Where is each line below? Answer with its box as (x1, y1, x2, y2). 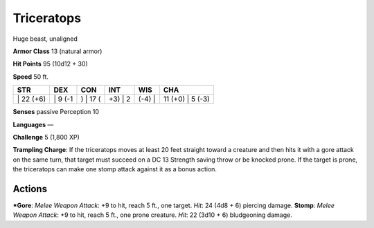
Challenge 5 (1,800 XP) (12, 133, 80, 141)
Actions (12, 183, 48, 195)
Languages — (12, 120, 54, 129)
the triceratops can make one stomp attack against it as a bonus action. (12, 165, 217, 173)
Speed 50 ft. (12, 73, 48, 81)
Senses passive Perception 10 (12, 108, 100, 116)
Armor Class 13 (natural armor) (12, 47, 103, 55)
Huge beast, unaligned (12, 35, 78, 43)
